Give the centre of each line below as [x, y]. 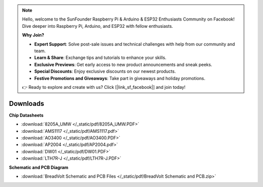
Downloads [27, 103]
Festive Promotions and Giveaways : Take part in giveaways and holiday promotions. [120, 78]
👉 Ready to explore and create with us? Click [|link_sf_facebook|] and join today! [104, 87]
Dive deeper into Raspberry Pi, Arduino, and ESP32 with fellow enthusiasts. [98, 26]
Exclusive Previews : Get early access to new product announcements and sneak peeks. [123, 64]
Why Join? [33, 35]
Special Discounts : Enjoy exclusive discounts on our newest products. [105, 71]
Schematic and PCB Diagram [39, 167]
